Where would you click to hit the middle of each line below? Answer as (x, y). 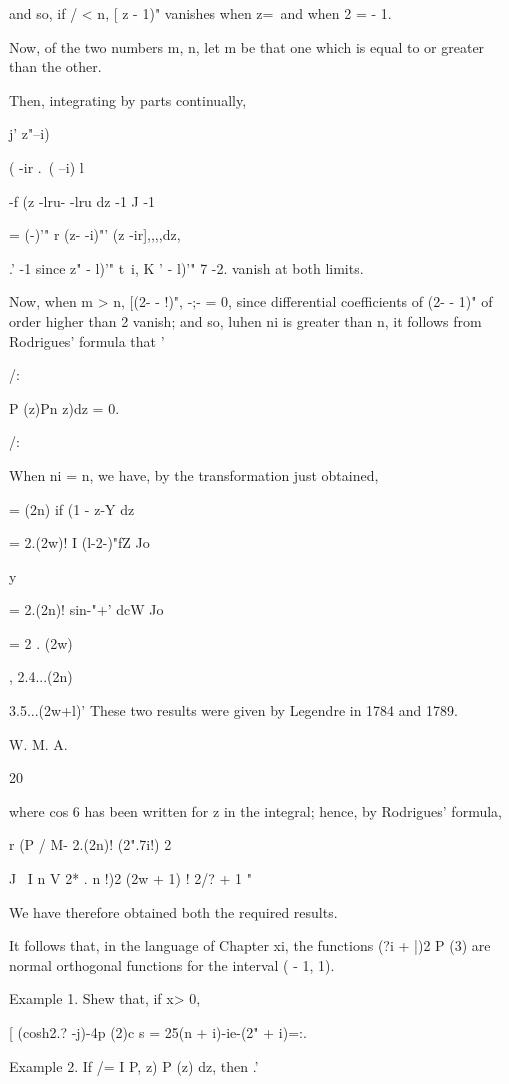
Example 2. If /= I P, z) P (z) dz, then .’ (134, 1065)
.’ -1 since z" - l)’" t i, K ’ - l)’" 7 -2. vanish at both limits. (186, 267)
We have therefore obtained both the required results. (173, 911)
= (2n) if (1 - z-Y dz (72, 508)
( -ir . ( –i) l (46, 166)
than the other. (55, 66)
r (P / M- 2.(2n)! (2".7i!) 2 (90, 844)
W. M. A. (38, 743)
